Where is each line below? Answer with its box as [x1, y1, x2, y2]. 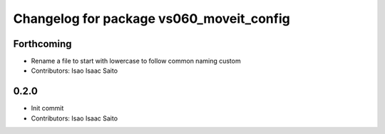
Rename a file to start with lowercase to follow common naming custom [31, 57, 242, 66]
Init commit [31, 104, 64, 113]
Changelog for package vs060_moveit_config [13, 11, 290, 26]
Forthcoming [13, 38, 72, 50]
